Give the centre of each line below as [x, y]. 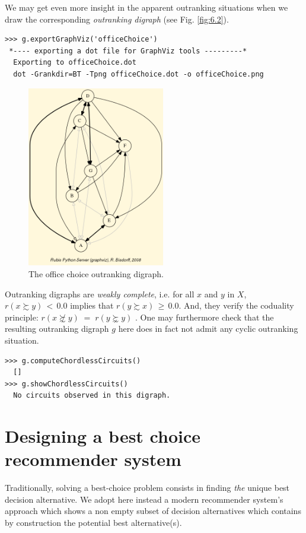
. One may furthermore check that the [205, 317]
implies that [92, 305]
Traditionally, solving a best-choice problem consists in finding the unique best [147, 488]
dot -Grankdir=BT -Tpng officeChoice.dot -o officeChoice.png [138, 74]
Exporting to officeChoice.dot [75, 63]
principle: [22, 317]
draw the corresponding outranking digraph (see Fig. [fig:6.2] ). [117, 19]
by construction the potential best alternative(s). [93, 522]
